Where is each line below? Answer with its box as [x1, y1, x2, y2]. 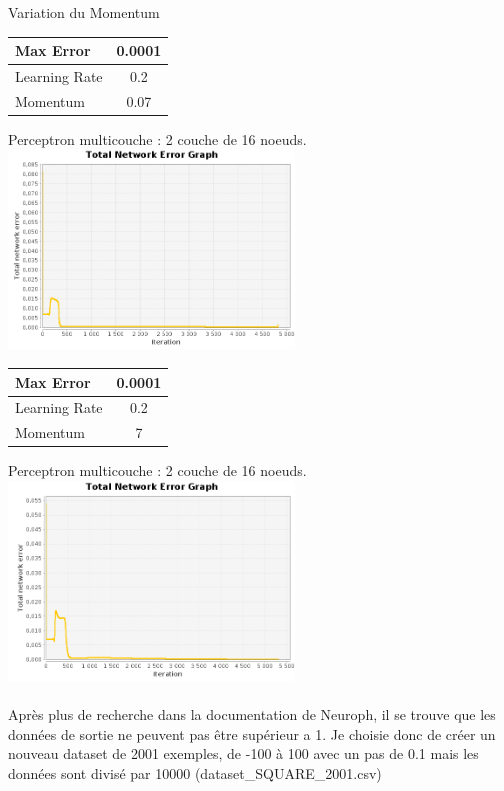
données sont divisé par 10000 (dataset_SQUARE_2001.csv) [8, 762, 382, 783]
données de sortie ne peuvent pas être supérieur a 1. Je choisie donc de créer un [8, 723, 496, 744]
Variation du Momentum [8, 2, 160, 22]
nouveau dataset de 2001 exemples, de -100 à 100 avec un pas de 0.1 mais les [8, 743, 479, 764]
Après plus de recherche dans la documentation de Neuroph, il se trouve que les [8, 704, 496, 725]
